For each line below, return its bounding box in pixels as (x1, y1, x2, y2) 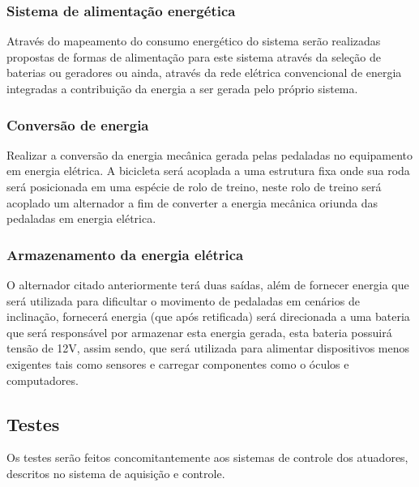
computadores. (6, 371, 79, 388)
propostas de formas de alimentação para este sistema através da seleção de (6, 48, 381, 65)
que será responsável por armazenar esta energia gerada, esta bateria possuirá (6, 323, 392, 340)
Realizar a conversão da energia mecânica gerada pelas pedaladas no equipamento (6, 146, 413, 163)
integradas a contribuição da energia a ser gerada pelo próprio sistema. (6, 80, 358, 96)
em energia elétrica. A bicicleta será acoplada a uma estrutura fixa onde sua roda (6, 162, 410, 179)
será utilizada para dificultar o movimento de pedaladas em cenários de (6, 292, 360, 309)
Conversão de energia (6, 114, 149, 135)
